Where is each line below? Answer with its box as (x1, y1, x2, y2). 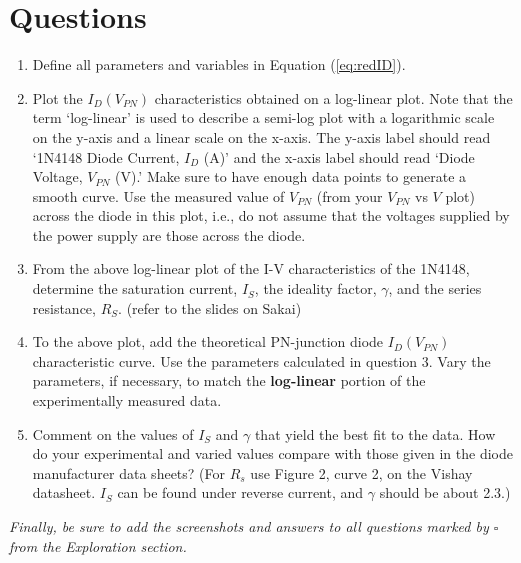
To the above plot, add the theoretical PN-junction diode (32, 331, 384, 352)
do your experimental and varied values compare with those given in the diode (32, 443, 513, 464)
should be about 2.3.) (379, 482, 511, 503)
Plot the (32, 87, 83, 108)
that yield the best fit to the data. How (254, 423, 496, 444)
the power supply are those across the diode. (32, 224, 306, 245)
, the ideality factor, (254, 278, 377, 299)
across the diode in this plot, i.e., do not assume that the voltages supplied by (32, 205, 510, 226)
